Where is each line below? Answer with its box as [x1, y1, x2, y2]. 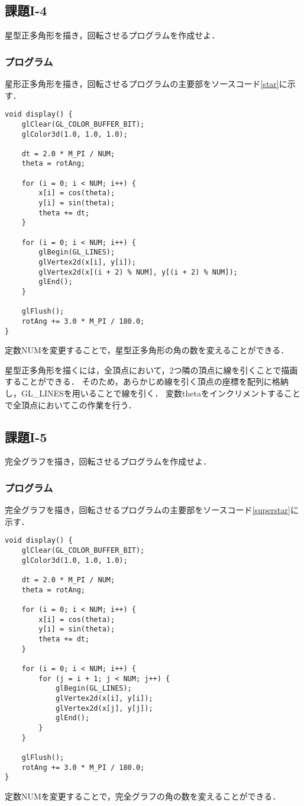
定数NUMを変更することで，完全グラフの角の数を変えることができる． [5, 789, 281, 802]
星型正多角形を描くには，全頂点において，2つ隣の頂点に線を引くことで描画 [5, 363, 298, 376]
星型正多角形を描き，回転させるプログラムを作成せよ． [5, 29, 220, 41]
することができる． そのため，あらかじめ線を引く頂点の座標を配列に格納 [5, 375, 289, 388]
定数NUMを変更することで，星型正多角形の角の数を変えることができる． [5, 344, 289, 356]
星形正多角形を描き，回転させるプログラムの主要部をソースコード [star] [5, 78, 279, 90]
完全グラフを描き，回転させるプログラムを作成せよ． [5, 455, 212, 468]
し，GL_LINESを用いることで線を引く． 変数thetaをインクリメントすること [5, 387, 300, 399]
